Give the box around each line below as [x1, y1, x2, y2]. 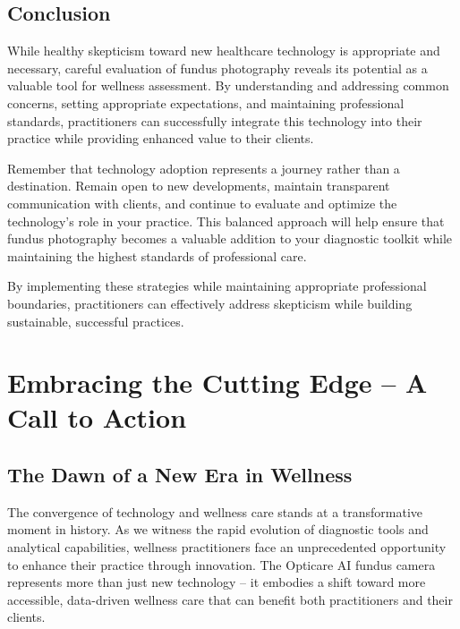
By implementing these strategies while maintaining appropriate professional [7, 276, 427, 295]
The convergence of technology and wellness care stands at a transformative [7, 502, 423, 521]
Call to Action [7, 399, 187, 436]
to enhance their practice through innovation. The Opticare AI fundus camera [7, 555, 436, 574]
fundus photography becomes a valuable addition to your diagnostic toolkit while [7, 229, 452, 248]
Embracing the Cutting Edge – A [7, 364, 428, 401]
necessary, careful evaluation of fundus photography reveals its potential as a [7, 58, 428, 77]
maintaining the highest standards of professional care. [7, 246, 307, 265]
